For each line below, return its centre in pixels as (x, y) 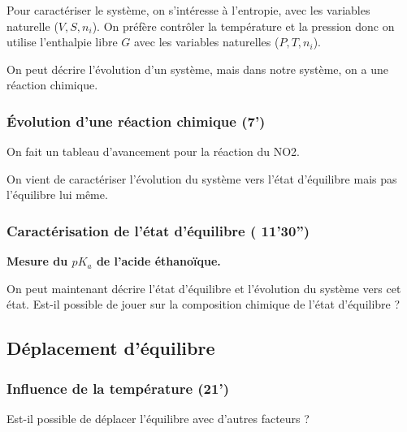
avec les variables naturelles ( (206, 42)
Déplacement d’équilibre (111, 348)
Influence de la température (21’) (118, 388)
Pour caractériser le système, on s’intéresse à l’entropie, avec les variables (188, 10)
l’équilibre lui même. (57, 194)
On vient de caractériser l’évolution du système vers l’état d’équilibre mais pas (202, 178)
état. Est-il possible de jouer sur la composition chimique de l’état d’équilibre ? (203, 304)
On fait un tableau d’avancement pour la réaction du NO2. (154, 151)
